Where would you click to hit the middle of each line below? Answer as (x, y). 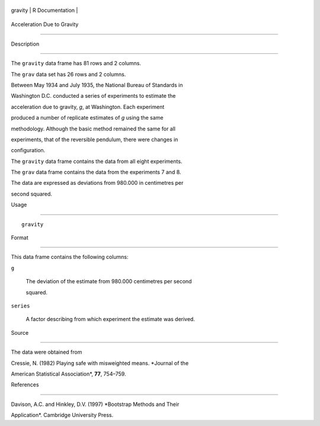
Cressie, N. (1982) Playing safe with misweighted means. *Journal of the (100, 363)
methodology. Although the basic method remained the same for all (93, 129)
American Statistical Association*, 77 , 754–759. (69, 374)
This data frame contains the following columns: (70, 257)
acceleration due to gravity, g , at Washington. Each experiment (88, 107)
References (25, 385)
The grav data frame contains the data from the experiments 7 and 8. (96, 172)
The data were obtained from (47, 352)
